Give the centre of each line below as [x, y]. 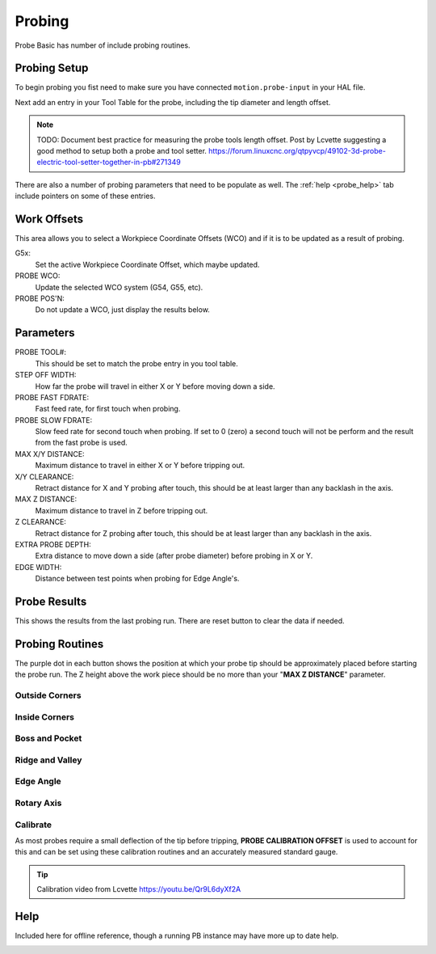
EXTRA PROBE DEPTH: [53, 544]
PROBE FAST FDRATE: [52, 397]
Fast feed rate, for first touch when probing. [108, 409]
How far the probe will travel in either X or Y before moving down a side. [155, 386]
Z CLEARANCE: [40, 522]
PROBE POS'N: [40, 298]
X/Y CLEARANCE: [44, 476]
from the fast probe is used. [82, 443]
